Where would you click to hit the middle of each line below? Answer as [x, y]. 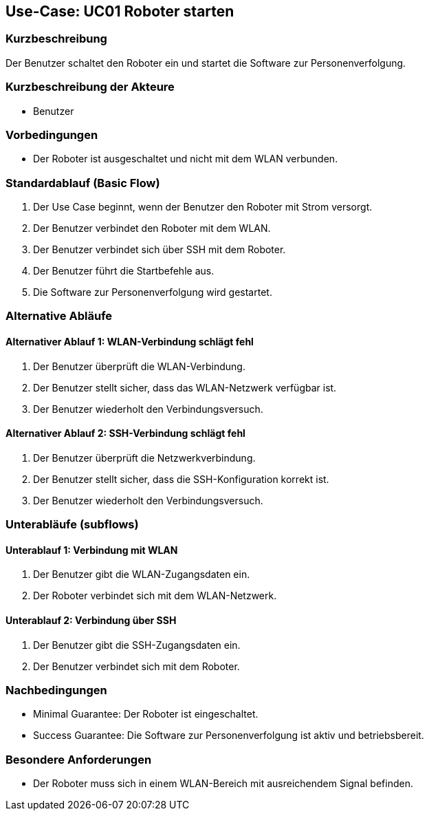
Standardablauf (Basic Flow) [83, 183]
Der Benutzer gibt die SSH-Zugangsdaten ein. [137, 645]
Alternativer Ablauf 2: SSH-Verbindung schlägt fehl [125, 433]
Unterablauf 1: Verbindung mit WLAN [92, 550]
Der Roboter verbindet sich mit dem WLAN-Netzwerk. [155, 596]
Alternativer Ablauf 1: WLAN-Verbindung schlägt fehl [130, 342]
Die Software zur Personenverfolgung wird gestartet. [153, 292]
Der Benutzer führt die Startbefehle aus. [124, 271]
